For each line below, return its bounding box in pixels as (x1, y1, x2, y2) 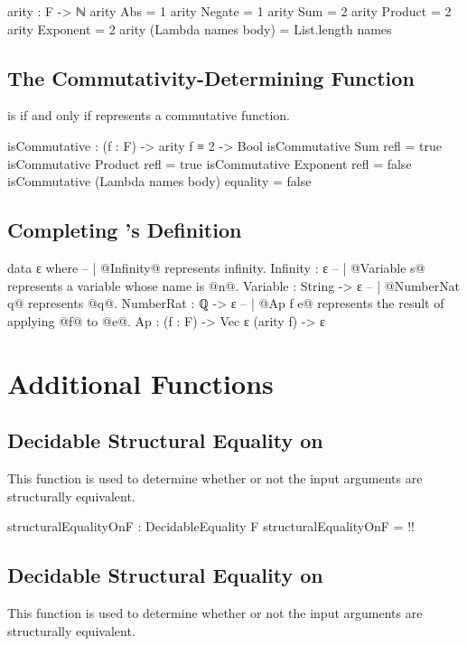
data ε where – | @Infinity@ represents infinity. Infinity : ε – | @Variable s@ (7, 257, 425, 276)
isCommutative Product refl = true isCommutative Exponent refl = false (7, 154, 412, 173)
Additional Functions (7, 364, 274, 401)
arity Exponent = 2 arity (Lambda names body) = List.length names (7, 19, 392, 38)
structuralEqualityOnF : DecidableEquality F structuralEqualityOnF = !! (7, 517, 415, 536)
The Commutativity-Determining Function (7, 63, 415, 91)
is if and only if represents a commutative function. (7, 106, 290, 125)
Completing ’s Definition (7, 216, 242, 244)
